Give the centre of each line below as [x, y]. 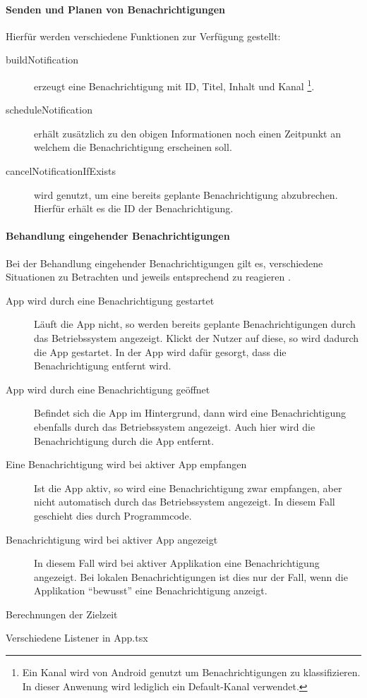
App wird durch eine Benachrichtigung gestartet [110, 300]
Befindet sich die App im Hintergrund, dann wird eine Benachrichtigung [190, 413]
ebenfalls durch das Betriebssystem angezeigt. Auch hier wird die [175, 426]
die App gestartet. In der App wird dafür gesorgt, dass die [160, 351]
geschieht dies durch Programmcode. [113, 515]
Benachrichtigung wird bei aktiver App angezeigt [112, 539]
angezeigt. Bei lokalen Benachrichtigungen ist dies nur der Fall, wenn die [191, 576]
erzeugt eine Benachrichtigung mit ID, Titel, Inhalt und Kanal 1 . [174, 85]
